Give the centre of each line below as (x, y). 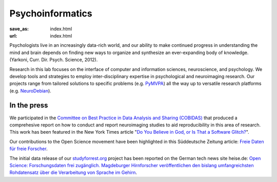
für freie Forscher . (29, 149)
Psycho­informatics (51, 13)
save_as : (19, 29)
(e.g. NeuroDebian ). (30, 90)
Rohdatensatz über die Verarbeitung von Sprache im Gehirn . (73, 173)
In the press (29, 105)
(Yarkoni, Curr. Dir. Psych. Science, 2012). (54, 60)
